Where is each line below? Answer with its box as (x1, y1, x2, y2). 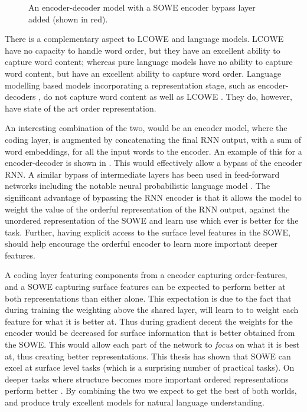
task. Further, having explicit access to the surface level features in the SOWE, (5, 225, 290, 238)
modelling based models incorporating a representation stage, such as (5, 79, 256, 91)
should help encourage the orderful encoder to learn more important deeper (5, 237, 278, 250)
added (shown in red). (28, 12, 108, 25)
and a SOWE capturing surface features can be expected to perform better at (5, 280, 286, 293)
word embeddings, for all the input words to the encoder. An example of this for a (5, 145, 302, 157)
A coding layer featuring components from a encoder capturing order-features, (5, 269, 288, 281)
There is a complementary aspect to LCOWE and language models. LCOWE (5, 32, 284, 45)
